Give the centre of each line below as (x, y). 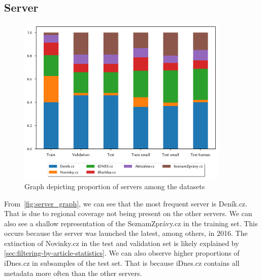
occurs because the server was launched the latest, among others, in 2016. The (126, 233)
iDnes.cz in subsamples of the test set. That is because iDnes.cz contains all (122, 263)
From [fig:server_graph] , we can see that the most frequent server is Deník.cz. (126, 203)
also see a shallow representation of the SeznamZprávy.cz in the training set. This (131, 223)
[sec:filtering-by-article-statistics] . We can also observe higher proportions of (122, 253)
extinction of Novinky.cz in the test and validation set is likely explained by (122, 243)
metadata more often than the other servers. (73, 273)
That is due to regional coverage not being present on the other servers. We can (128, 213)
